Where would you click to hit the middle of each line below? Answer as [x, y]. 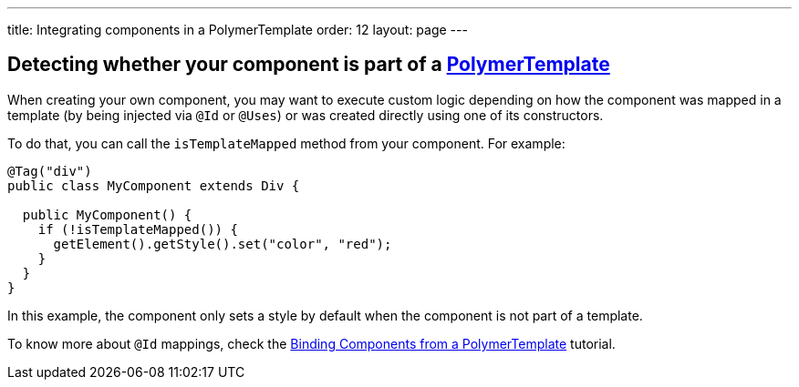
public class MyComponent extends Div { [154, 185]
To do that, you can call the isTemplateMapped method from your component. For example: [286, 143]
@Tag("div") [50, 171]
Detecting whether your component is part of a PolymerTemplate [309, 65]
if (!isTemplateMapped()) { [138, 229]
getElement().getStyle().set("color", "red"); [223, 244]
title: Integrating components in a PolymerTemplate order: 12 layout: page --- [238, 30]
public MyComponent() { [107, 214]
